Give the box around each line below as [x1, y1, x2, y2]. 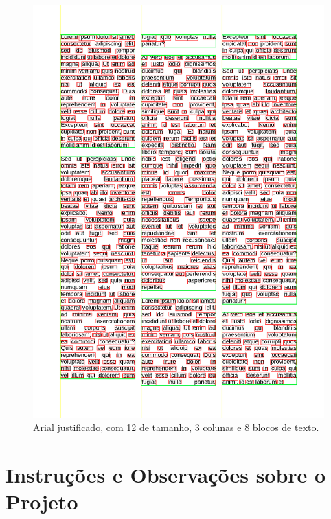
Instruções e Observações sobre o [5, 460, 326, 488]
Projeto [5, 487, 78, 516]
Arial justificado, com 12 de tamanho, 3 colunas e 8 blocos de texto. [33, 420, 319, 435]
